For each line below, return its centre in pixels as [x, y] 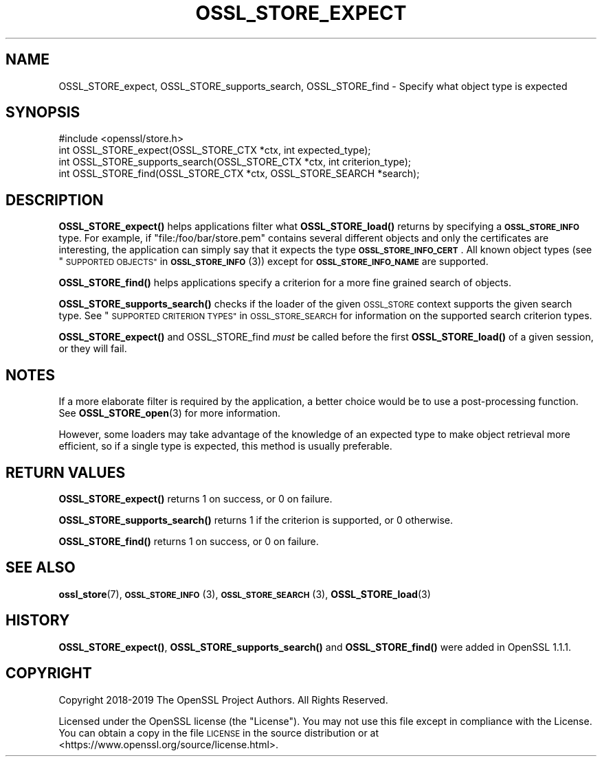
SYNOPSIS [43, 113]
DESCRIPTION [55, 200]
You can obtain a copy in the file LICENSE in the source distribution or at [219, 732]
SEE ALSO [41, 568]
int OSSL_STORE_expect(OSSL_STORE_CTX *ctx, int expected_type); [215, 150]
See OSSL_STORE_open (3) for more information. [170, 413]
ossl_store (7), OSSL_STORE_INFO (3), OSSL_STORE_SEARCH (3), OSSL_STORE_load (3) [245, 594]
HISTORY [38, 621]
